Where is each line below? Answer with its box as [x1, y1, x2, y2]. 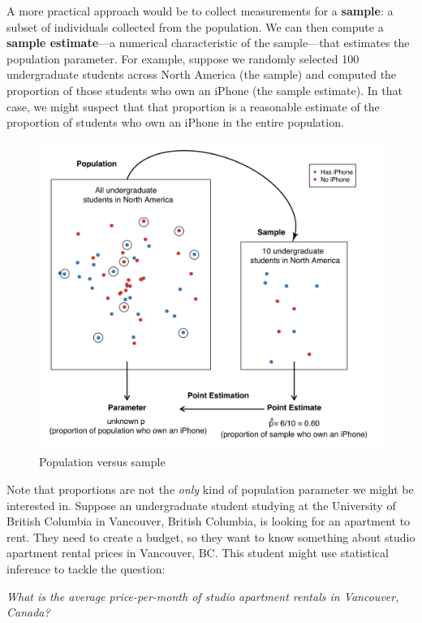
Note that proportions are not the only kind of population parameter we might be [6, 481, 414, 498]
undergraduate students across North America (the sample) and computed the [6, 66, 397, 83]
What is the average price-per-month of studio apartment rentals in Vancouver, [6, 587, 399, 604]
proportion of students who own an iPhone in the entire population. [6, 114, 344, 131]
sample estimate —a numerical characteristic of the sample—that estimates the [6, 34, 410, 51]
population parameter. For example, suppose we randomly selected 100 [6, 50, 360, 67]
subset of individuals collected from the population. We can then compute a [6, 18, 384, 35]
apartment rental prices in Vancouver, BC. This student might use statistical [6, 544, 389, 561]
